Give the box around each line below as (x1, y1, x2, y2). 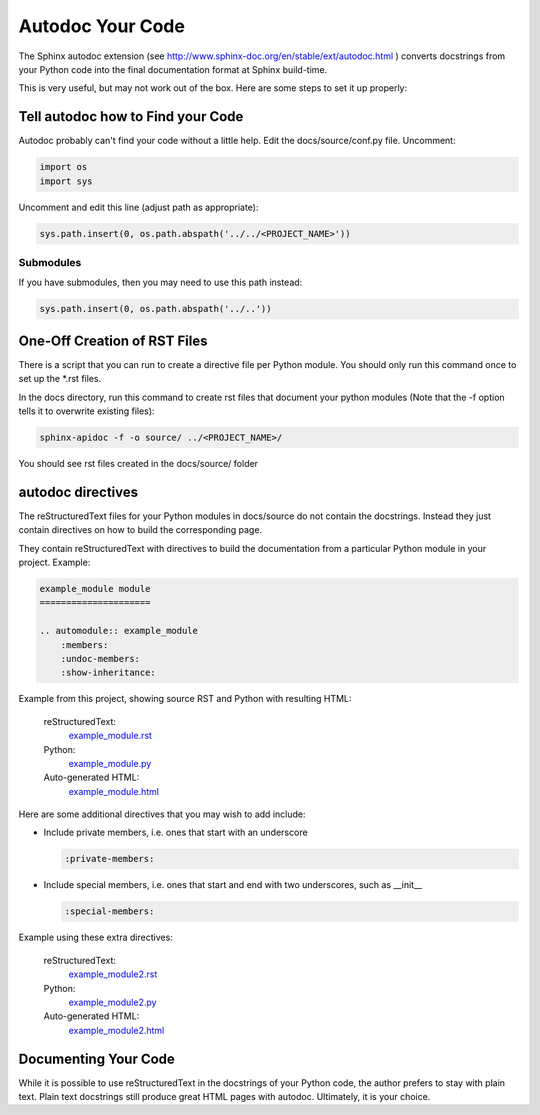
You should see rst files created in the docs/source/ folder (18, 457, 259, 469)
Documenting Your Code (18, 1050, 175, 1067)
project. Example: (18, 556, 91, 569)
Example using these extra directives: (18, 931, 174, 944)
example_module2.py (68, 996, 157, 1008)
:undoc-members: (60, 653, 140, 664)
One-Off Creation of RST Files (18, 332, 208, 349)
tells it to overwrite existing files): (18, 405, 155, 417)
